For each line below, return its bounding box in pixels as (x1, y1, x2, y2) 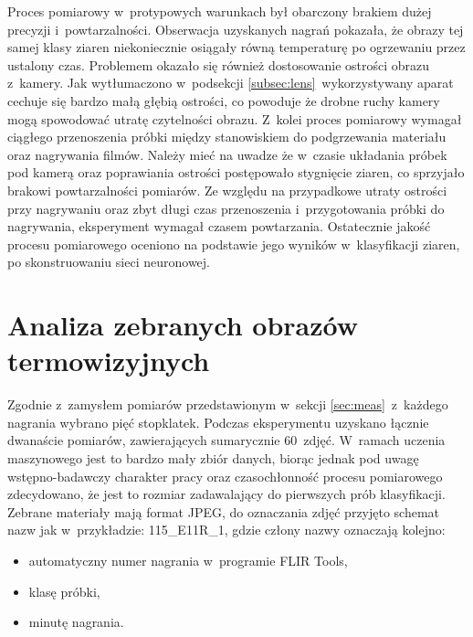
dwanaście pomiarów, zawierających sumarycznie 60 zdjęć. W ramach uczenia (7, 430, 446, 450)
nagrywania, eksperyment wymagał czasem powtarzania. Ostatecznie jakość (7, 217, 431, 236)
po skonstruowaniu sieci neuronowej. (7, 252, 210, 271)
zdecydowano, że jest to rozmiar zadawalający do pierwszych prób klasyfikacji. (7, 484, 446, 504)
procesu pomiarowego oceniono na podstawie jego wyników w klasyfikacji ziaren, (7, 234, 460, 253)
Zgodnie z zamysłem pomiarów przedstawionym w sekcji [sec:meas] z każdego (7, 395, 448, 414)
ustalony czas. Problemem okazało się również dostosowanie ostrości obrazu (7, 55, 430, 74)
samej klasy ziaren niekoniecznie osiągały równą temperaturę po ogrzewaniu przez (7, 37, 466, 57)
